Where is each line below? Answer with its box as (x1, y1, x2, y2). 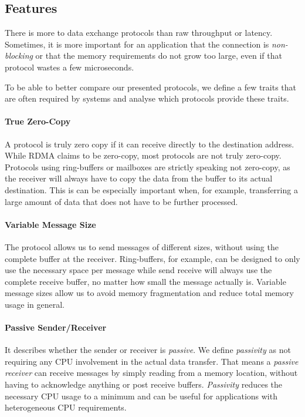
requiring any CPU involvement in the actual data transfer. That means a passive (5, 355, 299, 367)
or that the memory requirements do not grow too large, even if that (35, 49, 282, 62)
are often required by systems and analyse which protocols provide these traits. (5, 92, 289, 105)
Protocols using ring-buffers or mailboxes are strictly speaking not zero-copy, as (5, 160, 290, 173)
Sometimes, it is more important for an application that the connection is (5, 38, 269, 50)
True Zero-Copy (5, 115, 71, 127)
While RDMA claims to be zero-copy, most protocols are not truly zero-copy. (5, 149, 282, 162)
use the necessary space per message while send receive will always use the (5, 264, 272, 276)
